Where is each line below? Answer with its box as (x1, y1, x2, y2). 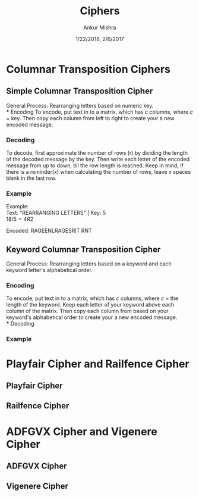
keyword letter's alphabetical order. (6, 267, 93, 274)
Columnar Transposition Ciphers (6, 62, 170, 76)
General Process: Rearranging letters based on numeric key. (6, 102, 154, 109)
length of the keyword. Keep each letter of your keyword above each (6, 301, 174, 308)
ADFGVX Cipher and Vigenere (6, 424, 157, 438)
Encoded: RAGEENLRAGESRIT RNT (6, 227, 92, 235)
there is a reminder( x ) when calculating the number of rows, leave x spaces (6, 168, 191, 176)
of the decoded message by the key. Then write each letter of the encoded (6, 156, 190, 163)
